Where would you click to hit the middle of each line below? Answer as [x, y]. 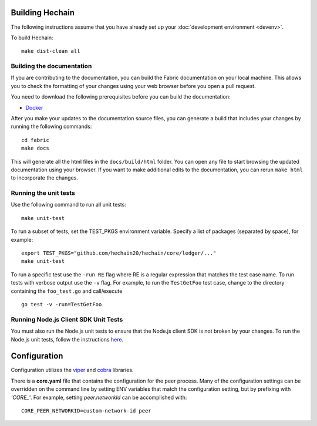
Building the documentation [51, 66]
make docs [35, 148]
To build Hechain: [32, 38]
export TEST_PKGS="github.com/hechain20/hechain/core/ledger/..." [119, 253]
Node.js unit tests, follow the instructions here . [67, 339]
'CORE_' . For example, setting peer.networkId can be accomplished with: [99, 397]
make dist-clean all [51, 51]
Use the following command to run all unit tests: [68, 205]
